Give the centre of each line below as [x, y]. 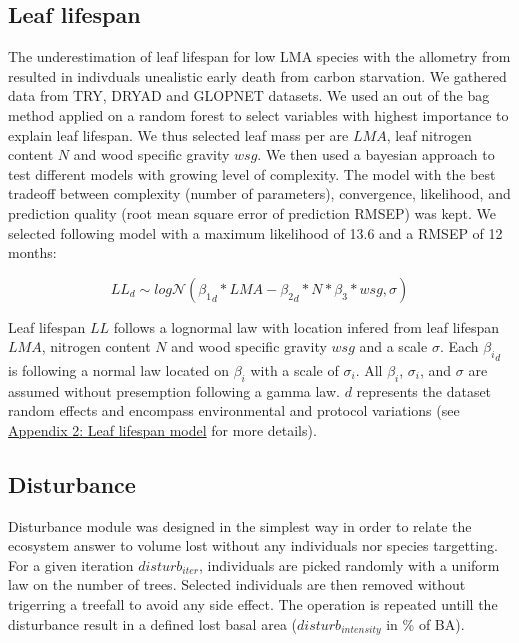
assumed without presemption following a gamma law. [174, 390]
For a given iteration [71, 564]
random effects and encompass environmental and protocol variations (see [234, 410]
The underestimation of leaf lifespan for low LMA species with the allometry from [259, 56]
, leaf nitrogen [429, 134]
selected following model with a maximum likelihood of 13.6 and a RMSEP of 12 [255, 232]
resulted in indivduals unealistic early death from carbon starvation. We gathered [257, 75]
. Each [459, 346]
